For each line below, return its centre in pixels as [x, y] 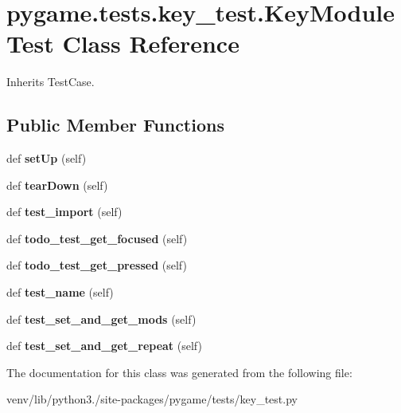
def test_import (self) [64, 212]
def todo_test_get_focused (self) [97, 238]
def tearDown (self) [57, 185]
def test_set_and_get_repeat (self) [104, 346]
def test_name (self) [60, 292]
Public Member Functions [115, 125]
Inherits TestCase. [51, 82]
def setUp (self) [47, 158]
